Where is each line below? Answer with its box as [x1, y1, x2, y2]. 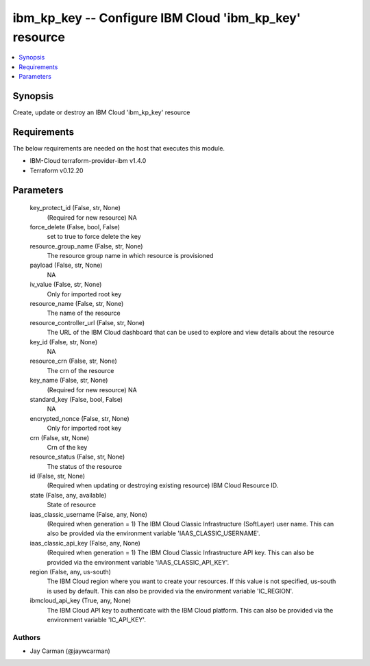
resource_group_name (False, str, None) [29, 242, 143, 250]
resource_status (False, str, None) [29, 452, 125, 461]
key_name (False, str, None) [29, 376, 108, 385]
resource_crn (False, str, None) [29, 357, 118, 366]
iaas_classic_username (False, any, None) [29, 510, 147, 518]
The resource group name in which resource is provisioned [47, 252, 214, 260]
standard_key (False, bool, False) [29, 395, 123, 403]
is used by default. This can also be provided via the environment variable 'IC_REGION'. [47, 587, 294, 595]
